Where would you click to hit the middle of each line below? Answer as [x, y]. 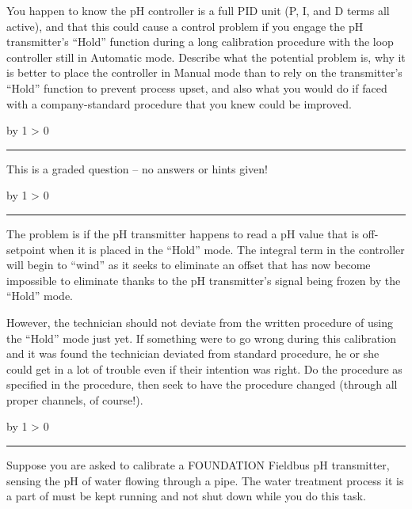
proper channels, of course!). [75, 399]
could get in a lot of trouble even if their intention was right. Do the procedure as [204, 368]
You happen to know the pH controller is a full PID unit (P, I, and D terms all [198, 10]
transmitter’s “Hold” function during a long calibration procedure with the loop [200, 42]
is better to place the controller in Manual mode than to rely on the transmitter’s [204, 72]
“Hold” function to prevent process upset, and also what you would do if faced [197, 87]
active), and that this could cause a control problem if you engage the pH [185, 26]
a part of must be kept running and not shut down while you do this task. [186, 496]
